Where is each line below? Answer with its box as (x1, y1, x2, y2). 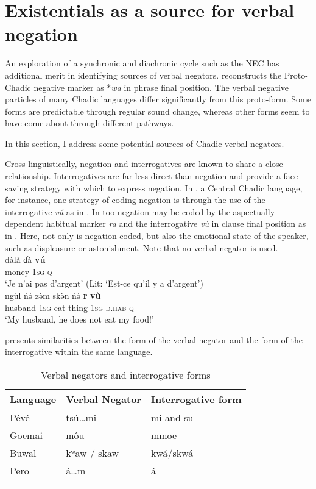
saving (5, 181, 29, 194)
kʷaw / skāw (66, 445, 119, 460)
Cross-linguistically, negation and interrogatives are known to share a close (5, 157, 283, 170)
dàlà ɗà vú (5, 253, 46, 266)
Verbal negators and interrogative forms (40, 367, 211, 382)
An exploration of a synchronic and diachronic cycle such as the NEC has (5, 57, 279, 70)
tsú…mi (66, 410, 97, 424)
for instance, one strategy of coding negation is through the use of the (5, 193, 265, 206)
